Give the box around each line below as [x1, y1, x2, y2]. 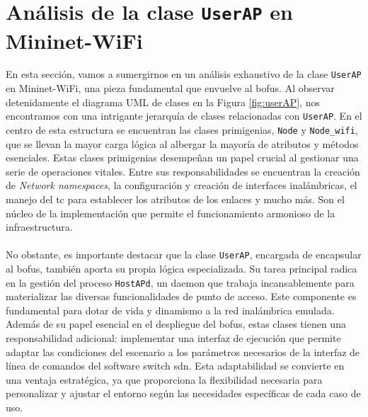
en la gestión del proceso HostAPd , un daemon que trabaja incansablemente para [6, 275, 355, 290]
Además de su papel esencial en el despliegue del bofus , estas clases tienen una [6, 316, 346, 331]
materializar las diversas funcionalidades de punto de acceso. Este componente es [6, 289, 357, 304]
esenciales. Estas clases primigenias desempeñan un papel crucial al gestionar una [6, 150, 359, 165]
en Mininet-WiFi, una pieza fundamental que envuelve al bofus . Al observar [6, 81, 335, 96]
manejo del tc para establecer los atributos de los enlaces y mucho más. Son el [6, 191, 345, 206]
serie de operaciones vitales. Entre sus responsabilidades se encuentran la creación [6, 164, 360, 178]
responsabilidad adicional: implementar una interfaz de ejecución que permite [6, 331, 341, 345]
